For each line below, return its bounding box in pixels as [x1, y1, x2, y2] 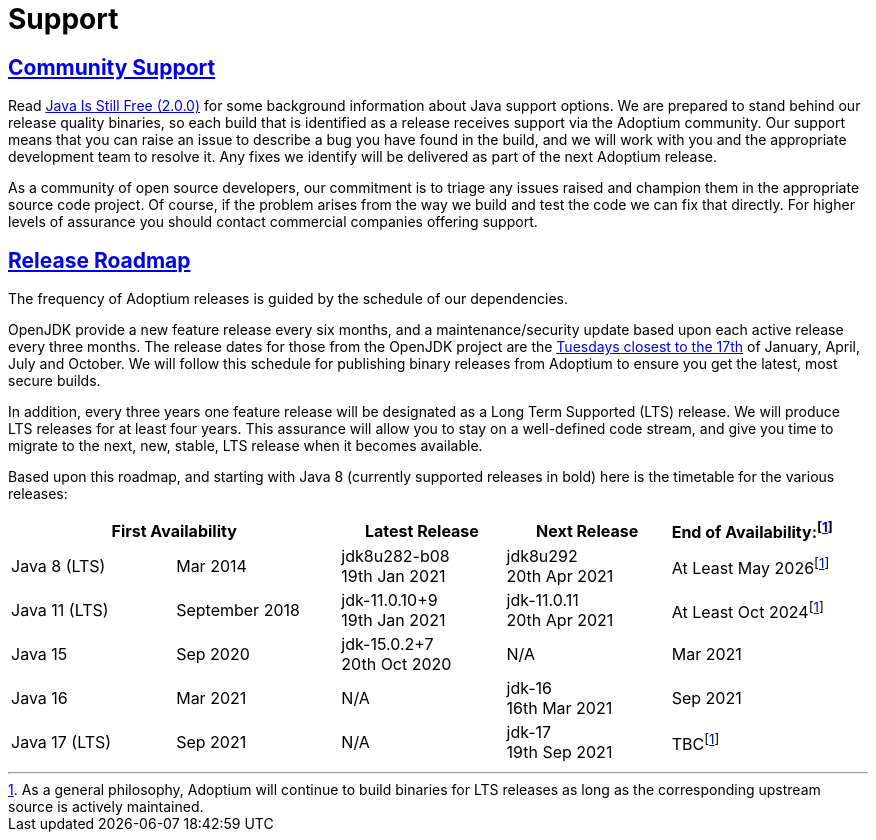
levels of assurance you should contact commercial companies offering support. [8, 213, 538, 231]
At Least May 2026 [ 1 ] [671, 554, 830, 578]
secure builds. [8, 372, 101, 390]
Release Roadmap [8, 247, 191, 273]
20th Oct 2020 [341, 654, 452, 675]
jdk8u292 [506, 546, 578, 567]
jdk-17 [506, 722, 552, 743]
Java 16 [11, 688, 68, 709]
